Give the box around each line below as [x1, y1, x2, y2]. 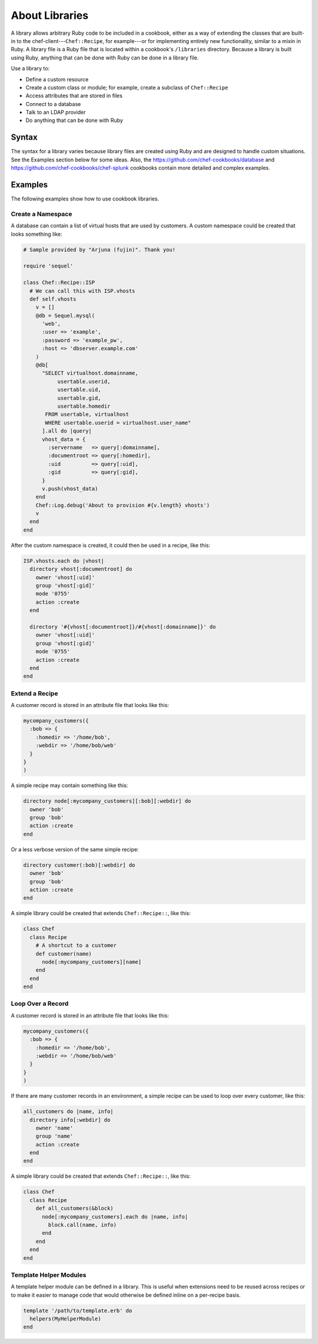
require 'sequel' [23, 263, 74, 269]
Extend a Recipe [11, 689, 58, 698]
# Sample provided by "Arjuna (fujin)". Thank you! [23, 246, 176, 253]
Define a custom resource [25, 75, 89, 82]
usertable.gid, [57, 395, 101, 401]
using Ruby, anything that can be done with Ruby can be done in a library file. [11, 54, 199, 61]
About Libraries [11, 9, 88, 22]
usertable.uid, [57, 387, 101, 393]
